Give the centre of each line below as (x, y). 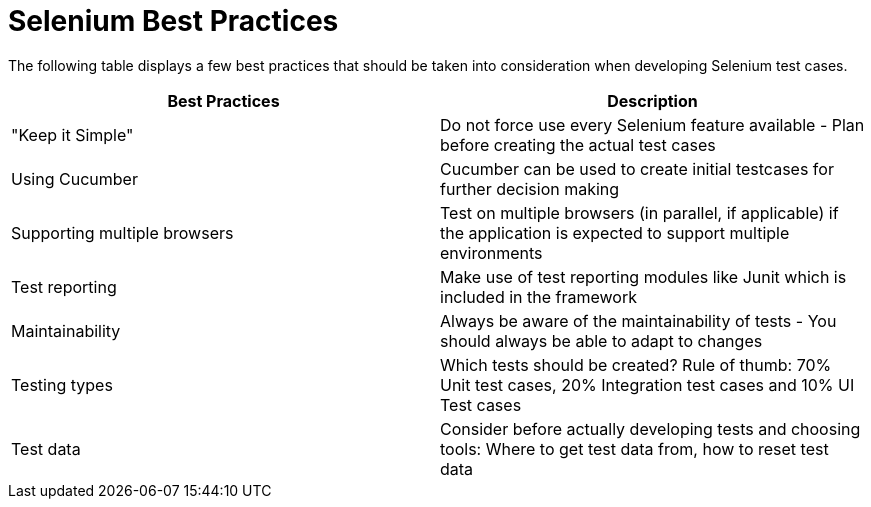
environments (491, 252)
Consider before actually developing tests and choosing (650, 428)
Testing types (62, 384)
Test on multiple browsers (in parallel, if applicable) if (639, 212)
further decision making (530, 188)
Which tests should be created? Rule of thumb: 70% (636, 364)
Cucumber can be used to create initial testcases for (637, 168)
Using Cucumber (74, 178)
